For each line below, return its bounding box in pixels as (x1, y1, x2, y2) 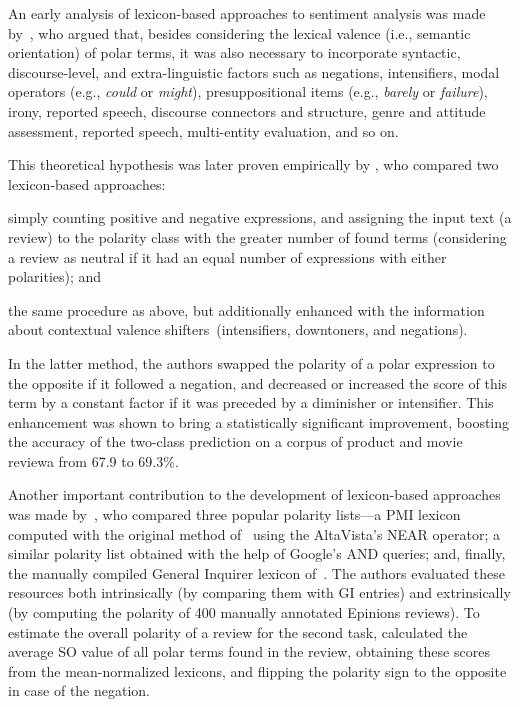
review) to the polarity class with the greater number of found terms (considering (8, 226, 507, 247)
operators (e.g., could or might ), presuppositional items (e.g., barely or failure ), (8, 81, 488, 102)
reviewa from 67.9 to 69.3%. (8, 450, 179, 471)
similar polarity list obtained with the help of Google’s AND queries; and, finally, (8, 543, 506, 564)
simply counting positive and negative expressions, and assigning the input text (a (8, 207, 512, 228)
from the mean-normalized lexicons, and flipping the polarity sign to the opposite (8, 660, 507, 681)
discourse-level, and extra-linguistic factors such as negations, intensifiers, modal (8, 61, 500, 82)
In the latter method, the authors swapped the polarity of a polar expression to (8, 352, 495, 373)
